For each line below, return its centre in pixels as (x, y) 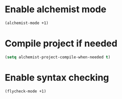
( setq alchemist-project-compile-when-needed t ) (58, 57)
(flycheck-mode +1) (26, 91)
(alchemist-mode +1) (27, 23)
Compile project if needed (61, 43)
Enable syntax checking (57, 77)
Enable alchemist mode (56, 9)
